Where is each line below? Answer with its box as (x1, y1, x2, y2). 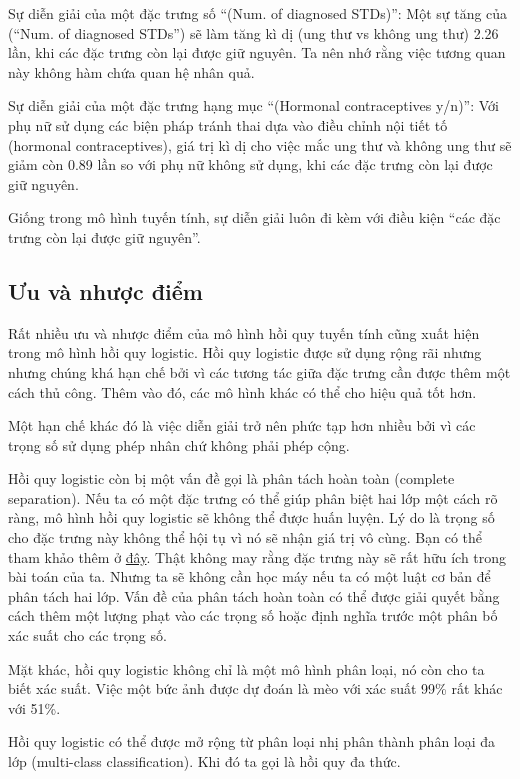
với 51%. (8, 697, 61, 718)
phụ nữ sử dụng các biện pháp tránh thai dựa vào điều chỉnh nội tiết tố (8, 114, 448, 135)
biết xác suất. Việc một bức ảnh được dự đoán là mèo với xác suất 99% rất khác (8, 678, 503, 699)
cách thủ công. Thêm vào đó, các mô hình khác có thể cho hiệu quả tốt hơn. (8, 381, 477, 402)
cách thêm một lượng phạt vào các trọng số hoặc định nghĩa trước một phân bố (8, 605, 498, 626)
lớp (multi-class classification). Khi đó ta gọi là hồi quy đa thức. (8, 751, 401, 772)
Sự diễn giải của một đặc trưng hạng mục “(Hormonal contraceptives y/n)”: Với (8, 95, 499, 116)
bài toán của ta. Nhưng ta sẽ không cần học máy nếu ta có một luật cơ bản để (8, 566, 491, 587)
